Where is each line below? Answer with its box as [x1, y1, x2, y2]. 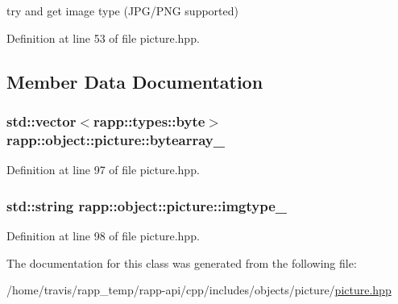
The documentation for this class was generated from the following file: [6, 254, 357, 271]
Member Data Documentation [6, 69, 263, 94]
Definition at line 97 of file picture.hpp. [6, 161, 200, 178]
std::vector [6, 110, 77, 131]
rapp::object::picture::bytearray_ [6, 129, 225, 149]
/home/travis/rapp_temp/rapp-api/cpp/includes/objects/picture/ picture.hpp [6, 281, 392, 298]
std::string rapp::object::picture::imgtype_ [6, 195, 288, 215]
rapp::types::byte [93, 110, 205, 131]
